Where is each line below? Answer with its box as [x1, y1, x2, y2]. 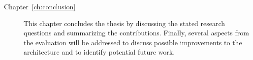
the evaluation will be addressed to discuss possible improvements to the [24, 37, 242, 47]
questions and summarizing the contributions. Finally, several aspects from [24, 28, 249, 38]
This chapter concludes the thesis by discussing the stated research [24, 18, 225, 28]
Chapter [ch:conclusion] [4, 1, 76, 11]
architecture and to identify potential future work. [24, 47, 175, 57]
